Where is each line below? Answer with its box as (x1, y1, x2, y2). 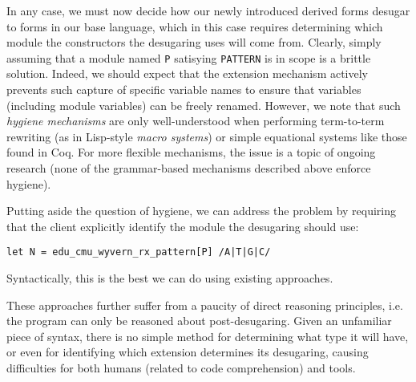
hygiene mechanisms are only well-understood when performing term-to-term (6, 112, 385, 129)
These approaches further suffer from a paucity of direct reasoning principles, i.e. (6, 296, 403, 313)
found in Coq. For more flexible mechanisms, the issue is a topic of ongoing (6, 144, 376, 161)
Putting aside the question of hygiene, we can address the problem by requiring (6, 202, 397, 219)
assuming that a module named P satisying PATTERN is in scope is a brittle (6, 49, 371, 66)
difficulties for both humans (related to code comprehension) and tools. (6, 360, 356, 376)
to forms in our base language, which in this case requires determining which (6, 18, 383, 35)
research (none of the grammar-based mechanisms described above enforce (6, 160, 371, 176)
